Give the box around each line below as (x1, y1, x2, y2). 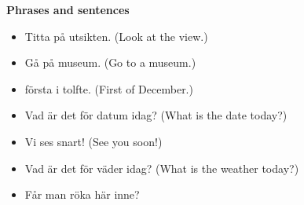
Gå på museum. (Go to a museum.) (24, 54, 196, 71)
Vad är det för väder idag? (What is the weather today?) (24, 159, 299, 176)
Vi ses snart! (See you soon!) (24, 133, 163, 149)
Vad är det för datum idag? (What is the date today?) (24, 107, 288, 123)
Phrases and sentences (6, 2, 130, 17)
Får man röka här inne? (24, 186, 140, 203)
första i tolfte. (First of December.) (24, 80, 193, 97)
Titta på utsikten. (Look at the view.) (24, 27, 208, 44)
